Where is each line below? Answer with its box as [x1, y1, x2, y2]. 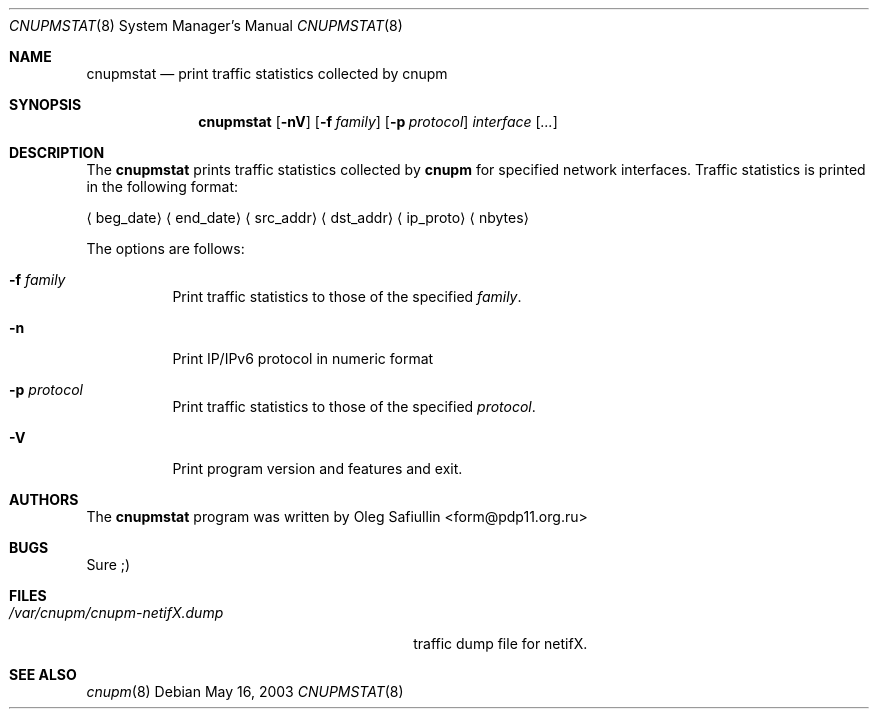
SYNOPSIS [9, 96, 82, 113]
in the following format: [86, 178, 239, 195]
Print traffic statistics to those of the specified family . [172, 288, 522, 305]
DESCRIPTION [9, 144, 105, 161]
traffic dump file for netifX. [413, 635, 588, 652]
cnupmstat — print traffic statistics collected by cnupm [86, 65, 448, 82]
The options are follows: [86, 240, 245, 257]
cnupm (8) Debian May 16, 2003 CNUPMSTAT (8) [86, 683, 404, 700]
